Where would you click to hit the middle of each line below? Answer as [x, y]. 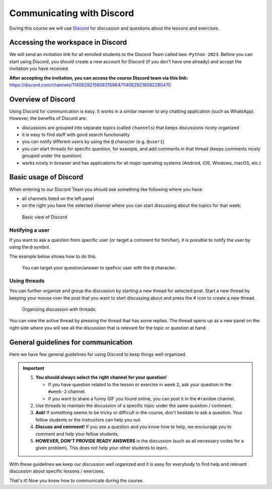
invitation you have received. [39, 68]
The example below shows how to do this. [53, 256]
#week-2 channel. [67, 392]
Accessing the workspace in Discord [68, 43]
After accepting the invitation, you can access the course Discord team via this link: [99, 78]
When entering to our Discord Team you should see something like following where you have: [106, 189]
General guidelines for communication [71, 342]
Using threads [27, 281]
